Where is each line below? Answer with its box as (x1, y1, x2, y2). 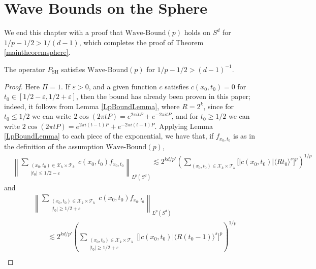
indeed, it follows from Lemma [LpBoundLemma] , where (4, 100, 180, 111)
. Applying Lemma (154, 120, 213, 131)
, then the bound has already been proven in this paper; (76, 91, 250, 102)
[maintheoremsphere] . (4, 47, 71, 57)
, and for (171, 111, 199, 121)
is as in (233, 130, 255, 141)
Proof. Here (4, 81, 40, 91)
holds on (184, 27, 211, 38)
